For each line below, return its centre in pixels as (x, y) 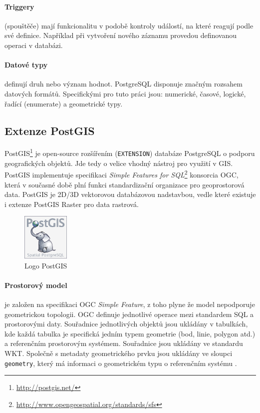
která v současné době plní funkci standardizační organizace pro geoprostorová (125, 184)
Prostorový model (36, 285)
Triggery (19, 6)
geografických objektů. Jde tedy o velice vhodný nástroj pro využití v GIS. (119, 163)
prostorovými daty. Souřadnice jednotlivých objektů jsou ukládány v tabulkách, (126, 324)
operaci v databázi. (34, 45)
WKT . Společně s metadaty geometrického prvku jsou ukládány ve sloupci (119, 353)
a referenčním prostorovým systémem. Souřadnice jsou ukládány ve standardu (124, 343)
